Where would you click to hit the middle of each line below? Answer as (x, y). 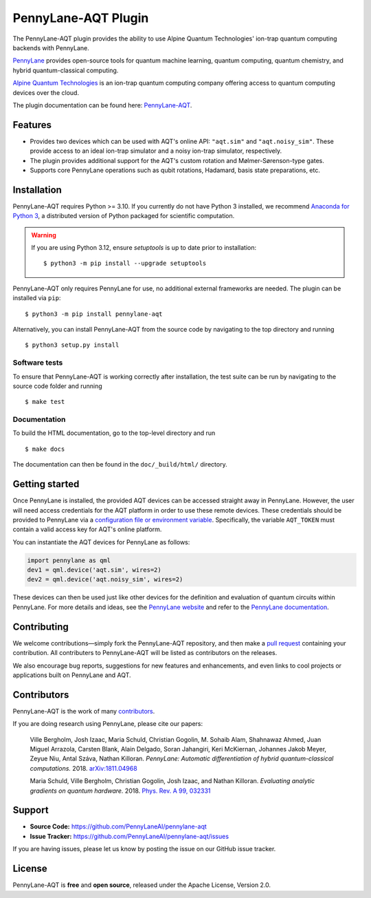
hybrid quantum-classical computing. (66, 70)
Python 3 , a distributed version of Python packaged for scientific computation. (124, 216)
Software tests (38, 363)
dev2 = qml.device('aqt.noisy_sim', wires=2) (105, 579)
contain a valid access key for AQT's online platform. (87, 529)
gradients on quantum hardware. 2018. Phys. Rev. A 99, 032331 (120, 791)
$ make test (45, 402)
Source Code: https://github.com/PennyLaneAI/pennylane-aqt (119, 826)
